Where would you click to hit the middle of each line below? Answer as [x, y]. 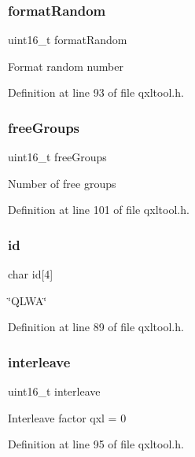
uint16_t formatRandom [68, 40]
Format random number [66, 66]
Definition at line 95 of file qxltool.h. [96, 444]
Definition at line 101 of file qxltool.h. [99, 210]
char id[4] [31, 274]
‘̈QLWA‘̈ [28, 300]
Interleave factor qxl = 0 [67, 417]
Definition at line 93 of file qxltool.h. [96, 92]
